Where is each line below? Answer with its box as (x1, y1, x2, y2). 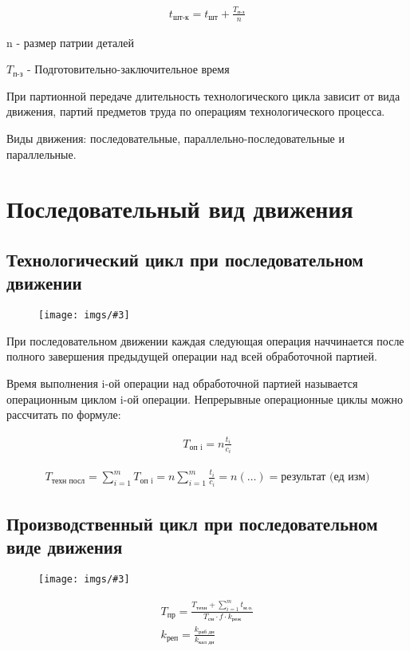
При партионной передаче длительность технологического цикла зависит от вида (6, 87, 400, 104)
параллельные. (6, 145, 77, 162)
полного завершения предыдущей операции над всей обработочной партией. (6, 348, 377, 365)
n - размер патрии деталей (6, 34, 134, 50)
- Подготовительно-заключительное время (27, 61, 230, 77)
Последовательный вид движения (6, 192, 353, 225)
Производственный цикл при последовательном (6, 511, 378, 536)
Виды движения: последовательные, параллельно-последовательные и (6, 129, 345, 146)
